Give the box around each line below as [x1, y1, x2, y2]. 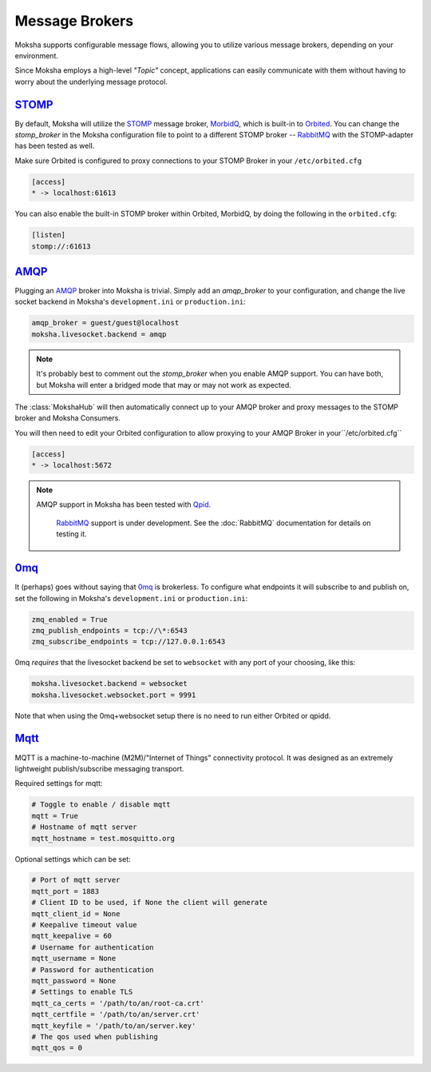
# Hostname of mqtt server [31, 823, 137, 831]
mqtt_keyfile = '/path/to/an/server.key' [31, 1021, 196, 1030]
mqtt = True [31, 811, 79, 820]
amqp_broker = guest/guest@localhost [31, 318, 180, 328]
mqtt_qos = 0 [31, 1043, 83, 1053]
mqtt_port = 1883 [31, 887, 100, 895]
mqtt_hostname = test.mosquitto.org [31, 834, 176, 843]
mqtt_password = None [31, 976, 117, 985]
